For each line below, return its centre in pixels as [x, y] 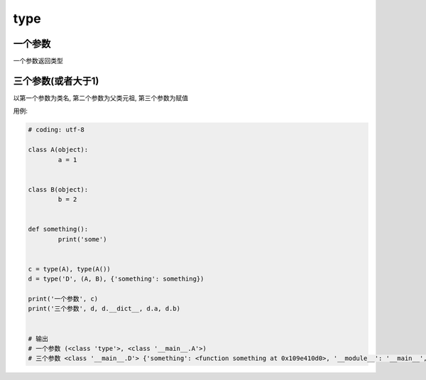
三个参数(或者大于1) [56, 81]
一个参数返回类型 [38, 61]
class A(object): [58, 150]
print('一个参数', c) [63, 299]
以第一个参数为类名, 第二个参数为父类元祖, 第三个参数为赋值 [100, 98]
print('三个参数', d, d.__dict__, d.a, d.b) [104, 309]
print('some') [82, 239]
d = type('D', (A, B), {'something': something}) [116, 279]
